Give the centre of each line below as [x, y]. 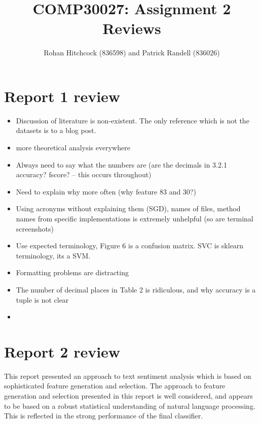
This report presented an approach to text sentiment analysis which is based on [128, 376]
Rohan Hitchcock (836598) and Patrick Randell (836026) [132, 53]
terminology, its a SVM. [53, 255]
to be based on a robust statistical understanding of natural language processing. [130, 405]
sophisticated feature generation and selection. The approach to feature [115, 386]
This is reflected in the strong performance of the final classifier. [104, 416]
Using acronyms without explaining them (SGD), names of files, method [128, 208]
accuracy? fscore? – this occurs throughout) [84, 174]
